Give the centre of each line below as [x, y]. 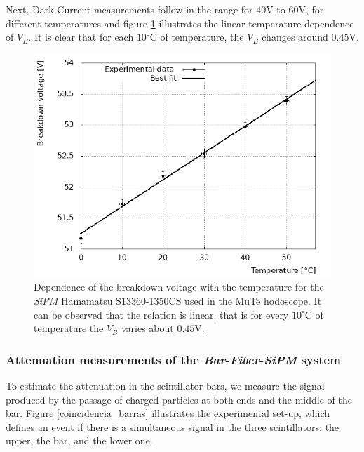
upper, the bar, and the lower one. [79, 440]
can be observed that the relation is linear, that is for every [161, 314]
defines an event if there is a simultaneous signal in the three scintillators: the [173, 426]
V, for [311, 9]
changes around [295, 37]
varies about [147, 328]
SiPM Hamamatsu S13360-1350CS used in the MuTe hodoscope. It [178, 300]
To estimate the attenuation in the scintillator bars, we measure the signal [165, 385]
